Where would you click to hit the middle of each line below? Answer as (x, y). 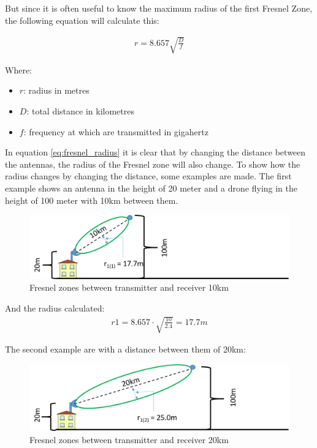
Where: (18, 69)
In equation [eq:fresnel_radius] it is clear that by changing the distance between (155, 152)
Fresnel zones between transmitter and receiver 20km (129, 439)
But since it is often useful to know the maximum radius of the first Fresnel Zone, (159, 8)
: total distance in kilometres (80, 110)
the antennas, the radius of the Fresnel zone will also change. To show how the (153, 164)
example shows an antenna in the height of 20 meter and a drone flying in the (151, 188)
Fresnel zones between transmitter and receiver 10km (129, 287)
